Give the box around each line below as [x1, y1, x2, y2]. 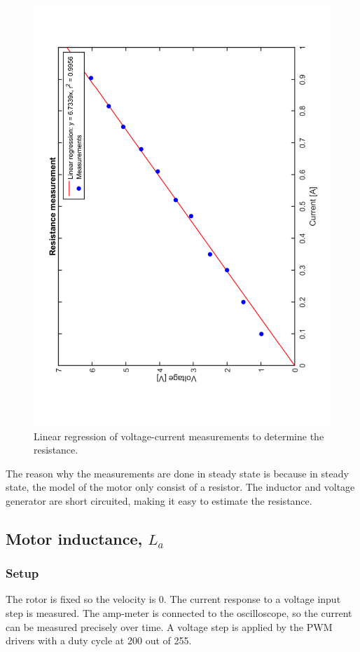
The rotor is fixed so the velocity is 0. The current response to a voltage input [6, 592, 341, 606]
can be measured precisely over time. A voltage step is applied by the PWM [6, 619, 333, 634]
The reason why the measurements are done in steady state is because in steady [6, 466, 349, 480]
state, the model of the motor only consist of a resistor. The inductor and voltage [6, 480, 355, 494]
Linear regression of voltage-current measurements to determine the [34, 428, 324, 443]
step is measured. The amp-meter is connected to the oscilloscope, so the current [6, 606, 352, 620]
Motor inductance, [6, 527, 143, 549]
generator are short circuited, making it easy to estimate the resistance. [6, 493, 312, 508]
